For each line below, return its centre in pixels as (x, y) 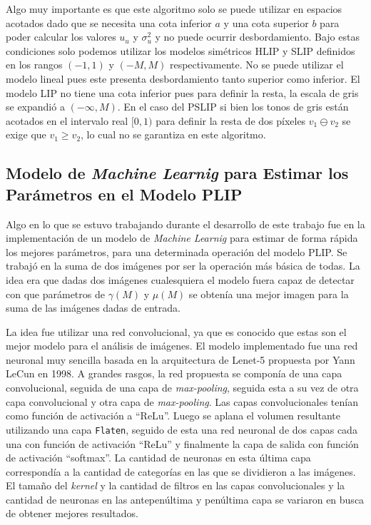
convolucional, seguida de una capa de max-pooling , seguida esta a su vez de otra (182, 388)
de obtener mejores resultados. (72, 513)
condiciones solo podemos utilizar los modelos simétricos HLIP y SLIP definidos (181, 50)
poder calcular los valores (61, 37)
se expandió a (35, 107)
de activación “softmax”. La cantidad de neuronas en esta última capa (158, 458)
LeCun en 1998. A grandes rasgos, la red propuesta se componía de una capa (174, 373)
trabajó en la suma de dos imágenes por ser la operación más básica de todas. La (183, 266)
